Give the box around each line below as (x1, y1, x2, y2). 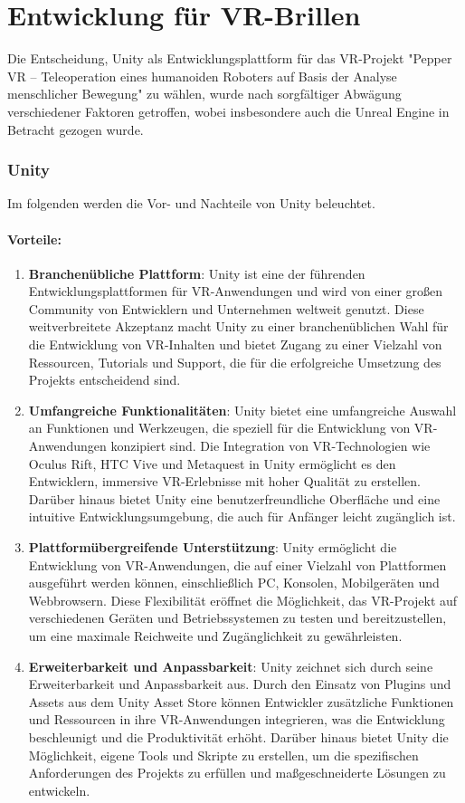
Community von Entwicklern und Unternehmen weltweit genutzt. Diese (28, 299, 424, 318)
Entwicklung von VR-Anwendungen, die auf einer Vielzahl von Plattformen (28, 555, 447, 574)
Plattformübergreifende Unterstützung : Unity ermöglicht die (28, 538, 397, 557)
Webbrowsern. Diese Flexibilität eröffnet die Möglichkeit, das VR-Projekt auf (28, 590, 458, 609)
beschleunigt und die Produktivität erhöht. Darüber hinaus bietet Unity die (28, 727, 449, 746)
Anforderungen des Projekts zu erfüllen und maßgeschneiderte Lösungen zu (28, 763, 446, 782)
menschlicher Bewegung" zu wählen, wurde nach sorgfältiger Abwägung (7, 84, 402, 103)
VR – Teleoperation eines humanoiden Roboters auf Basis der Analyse (7, 66, 397, 85)
